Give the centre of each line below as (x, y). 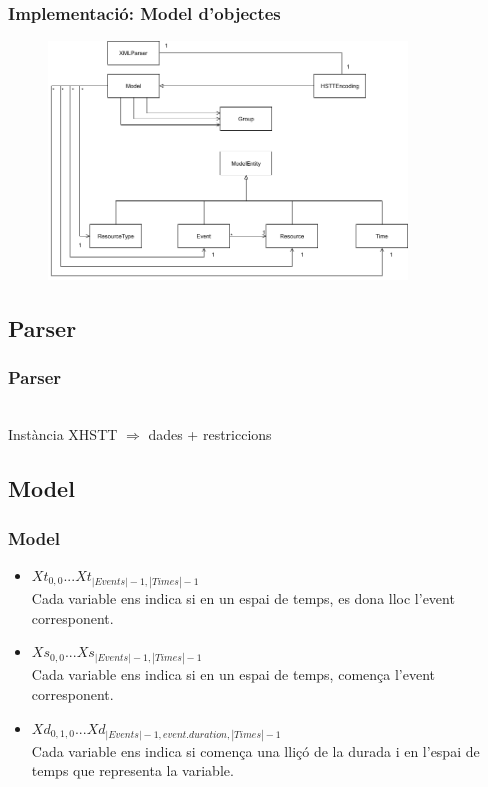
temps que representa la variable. (132, 770)
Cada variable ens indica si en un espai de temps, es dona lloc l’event (243, 598)
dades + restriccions (210, 434)
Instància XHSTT (63, 434)
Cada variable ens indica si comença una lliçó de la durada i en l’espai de (255, 750)
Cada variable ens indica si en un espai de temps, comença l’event (233, 674)
